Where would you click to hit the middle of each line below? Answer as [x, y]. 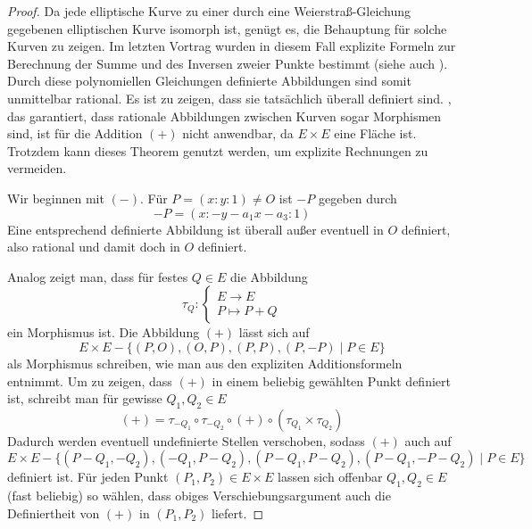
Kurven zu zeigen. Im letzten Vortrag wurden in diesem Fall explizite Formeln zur [232, 46]
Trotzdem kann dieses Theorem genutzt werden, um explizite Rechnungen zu [218, 150]
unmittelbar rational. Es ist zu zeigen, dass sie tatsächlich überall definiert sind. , [229, 98]
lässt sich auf [274, 332]
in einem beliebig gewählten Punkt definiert [331, 380]
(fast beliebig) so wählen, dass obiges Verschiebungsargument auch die [199, 496]
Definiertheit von [54, 512]
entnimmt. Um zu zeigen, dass [90, 380]
